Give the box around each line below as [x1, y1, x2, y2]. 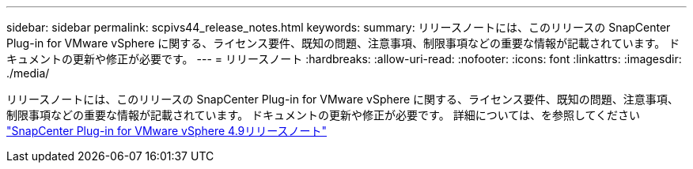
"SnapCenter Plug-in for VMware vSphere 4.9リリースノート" [6, 124, 328, 137]
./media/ [6, 66, 50, 80]
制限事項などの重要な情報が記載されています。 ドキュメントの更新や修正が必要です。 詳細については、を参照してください [6, 108, 641, 122]
